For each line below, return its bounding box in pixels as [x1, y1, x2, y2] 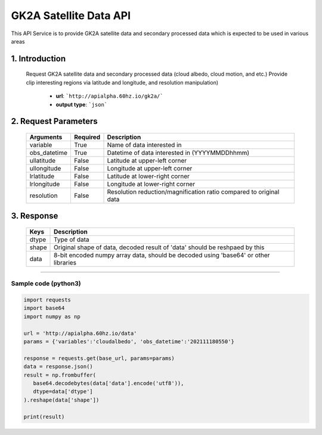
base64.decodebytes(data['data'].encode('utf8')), [33, 380, 184, 387]
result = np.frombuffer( [23, 371, 97, 378]
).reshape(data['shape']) [23, 396, 100, 403]
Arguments [29, 133, 63, 141]
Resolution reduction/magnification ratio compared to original [107, 188, 280, 196]
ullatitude [29, 156, 56, 164]
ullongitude [29, 164, 61, 172]
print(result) [23, 413, 65, 420]
